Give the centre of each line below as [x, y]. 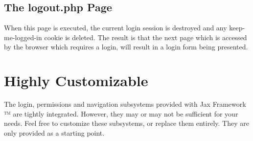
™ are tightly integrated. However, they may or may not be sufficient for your [121, 113]
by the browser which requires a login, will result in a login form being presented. [126, 47]
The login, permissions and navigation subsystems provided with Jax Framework [125, 104]
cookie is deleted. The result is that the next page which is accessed [146, 37]
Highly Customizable [76, 81]
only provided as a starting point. [54, 132]
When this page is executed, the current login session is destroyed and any [115, 28]
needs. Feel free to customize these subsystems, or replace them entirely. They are [126, 123]
